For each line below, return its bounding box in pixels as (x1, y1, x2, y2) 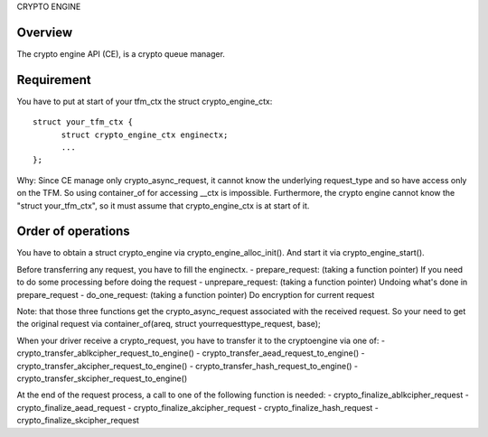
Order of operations (16, 224, 130, 239)
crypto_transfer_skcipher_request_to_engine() (16, 373, 188, 384)
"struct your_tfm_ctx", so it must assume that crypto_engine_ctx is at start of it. (16, 200, 310, 211)
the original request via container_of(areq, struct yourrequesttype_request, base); (16, 319, 321, 330)
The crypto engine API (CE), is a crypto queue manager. (16, 48, 226, 59)
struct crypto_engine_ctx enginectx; (61, 129, 229, 140)
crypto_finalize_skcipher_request (16, 415, 140, 426)
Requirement (16, 72, 92, 88)
